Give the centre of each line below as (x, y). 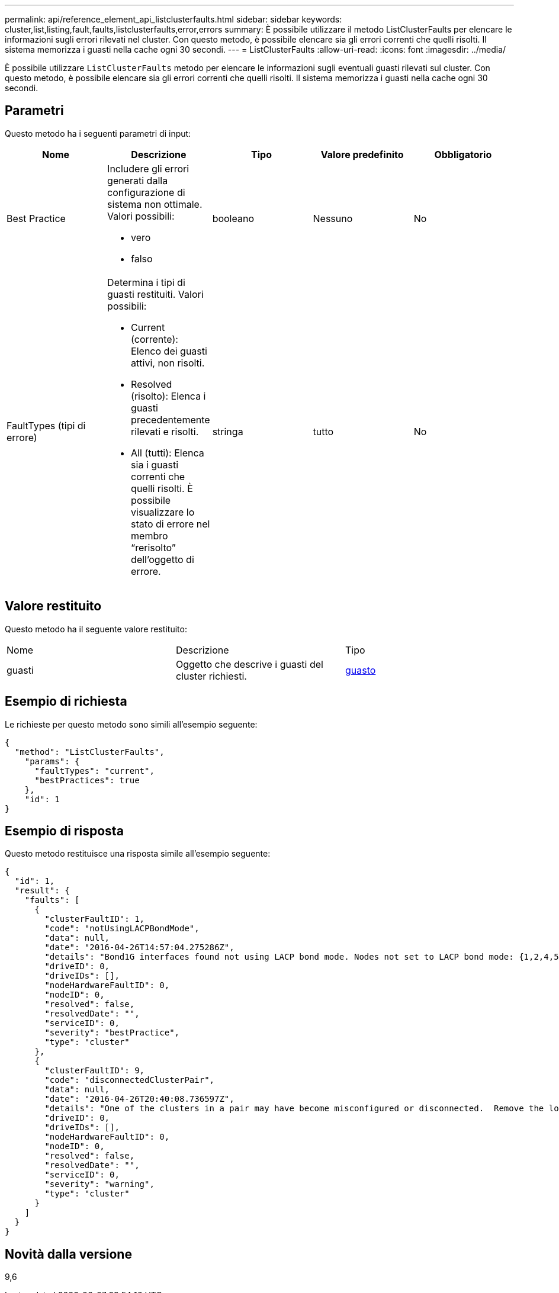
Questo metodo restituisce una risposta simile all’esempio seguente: (138, 854)
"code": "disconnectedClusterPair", (130, 1080)
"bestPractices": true (87, 780)
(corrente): (155, 339)
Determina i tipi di (146, 282)
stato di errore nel (171, 524)
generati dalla (138, 180)
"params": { (52, 761)
